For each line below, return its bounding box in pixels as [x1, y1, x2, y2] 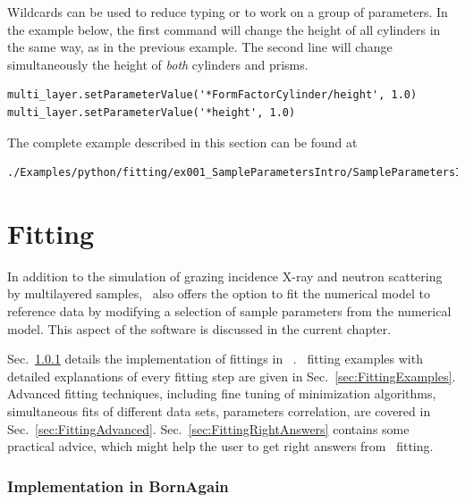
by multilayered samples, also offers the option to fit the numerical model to [7, 284, 430, 303]
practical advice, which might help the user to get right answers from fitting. [7, 437, 434, 456]
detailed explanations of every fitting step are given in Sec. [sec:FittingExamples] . [7, 366, 456, 385]
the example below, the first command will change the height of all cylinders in [7, 20, 441, 38]
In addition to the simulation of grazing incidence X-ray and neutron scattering [7, 266, 443, 285]
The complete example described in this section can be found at [7, 132, 358, 151]
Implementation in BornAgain [7, 474, 229, 497]
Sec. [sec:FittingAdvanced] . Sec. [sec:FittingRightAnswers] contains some [7, 419, 410, 438]
